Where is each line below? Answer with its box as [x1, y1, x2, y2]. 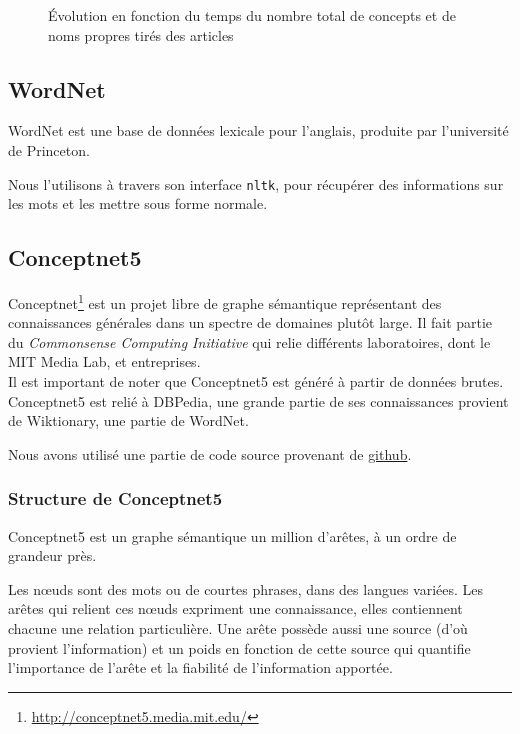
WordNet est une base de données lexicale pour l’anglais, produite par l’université [8, 120, 509, 141]
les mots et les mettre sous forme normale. [8, 193, 268, 214]
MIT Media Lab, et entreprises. [8, 351, 201, 372]
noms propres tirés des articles [48, 24, 234, 45]
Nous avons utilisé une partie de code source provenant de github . [8, 443, 412, 464]
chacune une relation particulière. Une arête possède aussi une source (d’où [8, 618, 468, 639]
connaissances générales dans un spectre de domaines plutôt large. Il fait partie [8, 312, 493, 333]
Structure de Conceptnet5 [8, 486, 223, 511]
